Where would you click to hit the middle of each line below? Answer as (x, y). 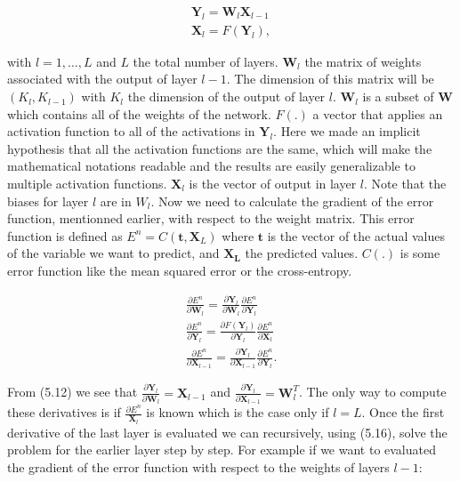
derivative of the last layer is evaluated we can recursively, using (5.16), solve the (227, 432)
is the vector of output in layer (273, 184)
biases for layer (48, 201)
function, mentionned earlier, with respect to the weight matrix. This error (211, 218)
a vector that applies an (378, 113)
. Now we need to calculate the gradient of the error (292, 201)
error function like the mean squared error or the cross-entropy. (180, 270)
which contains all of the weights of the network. (139, 113)
